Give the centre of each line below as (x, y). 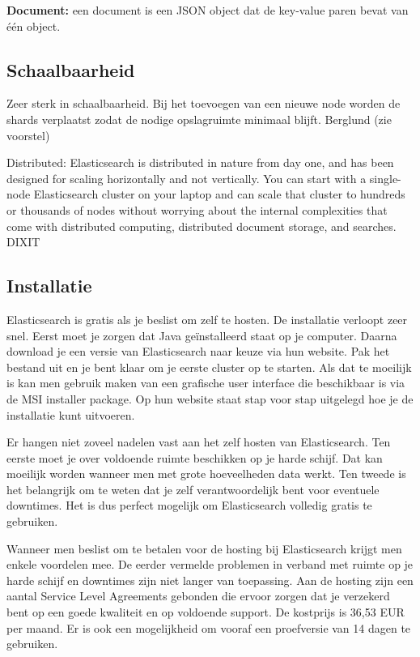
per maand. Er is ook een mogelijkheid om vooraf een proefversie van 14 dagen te (209, 627)
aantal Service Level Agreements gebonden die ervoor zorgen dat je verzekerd (198, 596)
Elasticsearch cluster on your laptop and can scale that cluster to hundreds (219, 194)
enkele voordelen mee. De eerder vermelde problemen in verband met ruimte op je (210, 564)
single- (385, 178)
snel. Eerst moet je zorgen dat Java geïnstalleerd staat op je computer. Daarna (202, 335)
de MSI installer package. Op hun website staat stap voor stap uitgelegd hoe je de (210, 398)
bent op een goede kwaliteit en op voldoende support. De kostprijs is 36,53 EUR (206, 612)
